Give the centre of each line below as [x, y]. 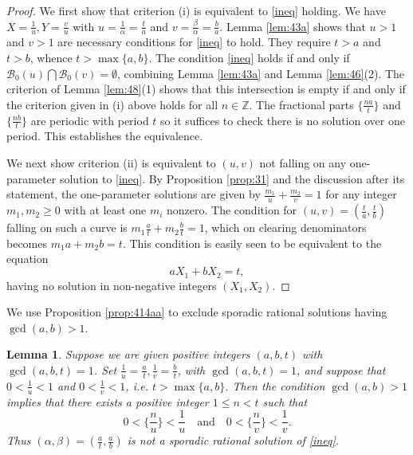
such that [285, 401]
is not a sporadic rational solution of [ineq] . [233, 440]
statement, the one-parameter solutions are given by [134, 194]
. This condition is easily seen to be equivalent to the [252, 243]
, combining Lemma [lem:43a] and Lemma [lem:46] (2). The [261, 73]
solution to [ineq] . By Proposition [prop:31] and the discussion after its [232, 178]
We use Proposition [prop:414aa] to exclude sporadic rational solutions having [197, 312]
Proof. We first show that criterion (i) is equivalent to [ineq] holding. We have [196, 10]
